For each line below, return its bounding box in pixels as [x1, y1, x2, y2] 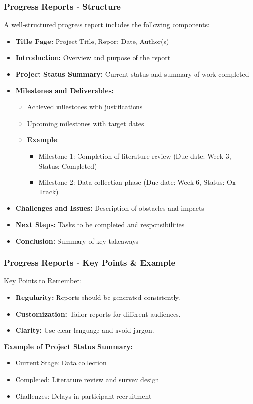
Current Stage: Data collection [15, 358, 107, 368]
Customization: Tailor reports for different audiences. [15, 308, 181, 319]
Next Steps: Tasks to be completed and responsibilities [15, 219, 185, 229]
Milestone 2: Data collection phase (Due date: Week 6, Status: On [39, 177, 236, 187]
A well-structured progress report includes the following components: [4, 20, 210, 30]
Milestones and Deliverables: [15, 85, 114, 95]
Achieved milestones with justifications [27, 102, 143, 112]
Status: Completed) [39, 160, 97, 170]
